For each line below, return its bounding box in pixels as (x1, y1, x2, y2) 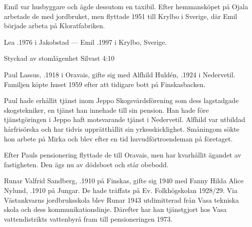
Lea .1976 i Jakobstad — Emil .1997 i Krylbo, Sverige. (4, 36, 167, 47)
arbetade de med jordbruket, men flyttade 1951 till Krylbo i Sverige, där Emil (4, 11, 237, 21)
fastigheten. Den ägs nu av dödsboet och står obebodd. (4, 159, 169, 169)
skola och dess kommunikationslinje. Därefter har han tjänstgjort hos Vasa (4, 204, 227, 214)
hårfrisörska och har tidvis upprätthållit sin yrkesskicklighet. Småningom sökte (4, 123, 240, 134)
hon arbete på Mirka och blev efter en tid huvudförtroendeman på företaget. (4, 133, 233, 143)
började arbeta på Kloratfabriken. (4, 20, 105, 31)
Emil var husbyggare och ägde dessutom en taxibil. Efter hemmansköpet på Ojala (4, 1, 248, 11)
